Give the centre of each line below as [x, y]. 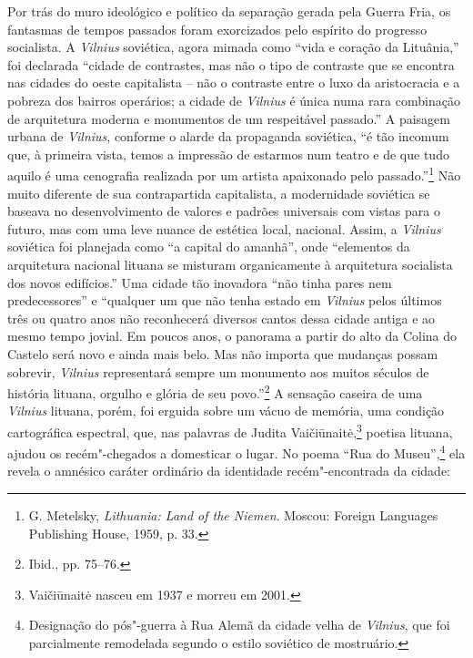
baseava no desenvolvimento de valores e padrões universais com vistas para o [224, 211]
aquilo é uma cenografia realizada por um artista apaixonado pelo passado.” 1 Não [234, 174]
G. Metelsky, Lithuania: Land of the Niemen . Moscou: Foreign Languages [233, 515]
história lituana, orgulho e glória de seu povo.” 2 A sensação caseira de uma [215, 391]
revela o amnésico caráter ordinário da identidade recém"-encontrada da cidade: [229, 471]
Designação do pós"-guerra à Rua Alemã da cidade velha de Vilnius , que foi [239, 625]
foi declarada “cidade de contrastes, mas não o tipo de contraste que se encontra [231, 64]
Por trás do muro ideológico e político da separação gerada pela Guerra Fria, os [229, 11]
